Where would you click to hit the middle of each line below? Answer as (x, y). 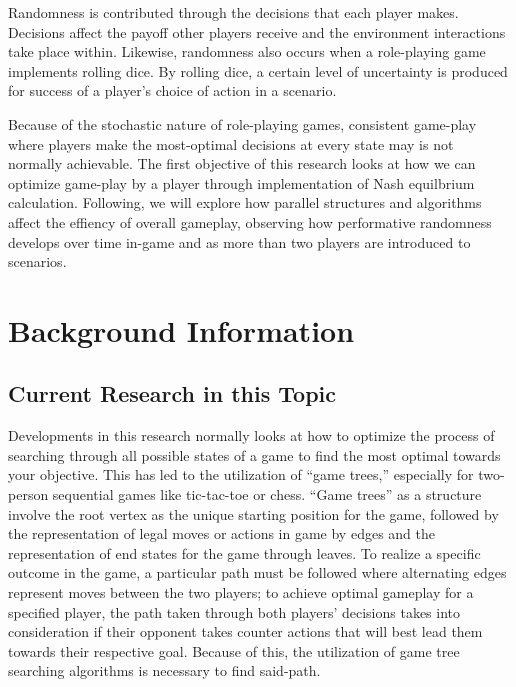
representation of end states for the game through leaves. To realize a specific (244, 552)
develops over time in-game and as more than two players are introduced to (239, 241)
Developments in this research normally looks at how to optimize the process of (251, 435)
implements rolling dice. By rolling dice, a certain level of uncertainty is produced (258, 70)
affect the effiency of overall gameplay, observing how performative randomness (250, 221)
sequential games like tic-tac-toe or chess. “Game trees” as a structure (267, 494)
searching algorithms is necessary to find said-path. (164, 670)
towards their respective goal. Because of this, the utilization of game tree (234, 650)
